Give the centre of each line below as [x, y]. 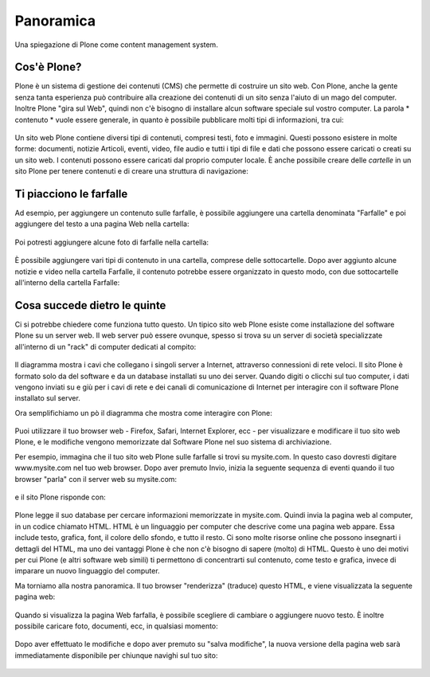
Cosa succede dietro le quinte [90, 305]
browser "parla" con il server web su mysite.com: [96, 479]
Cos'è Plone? [48, 67]
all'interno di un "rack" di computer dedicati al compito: [106, 346]
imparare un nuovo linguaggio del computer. [87, 571]
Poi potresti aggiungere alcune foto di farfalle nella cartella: [112, 242]
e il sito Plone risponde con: [61, 497]
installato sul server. [48, 398]
